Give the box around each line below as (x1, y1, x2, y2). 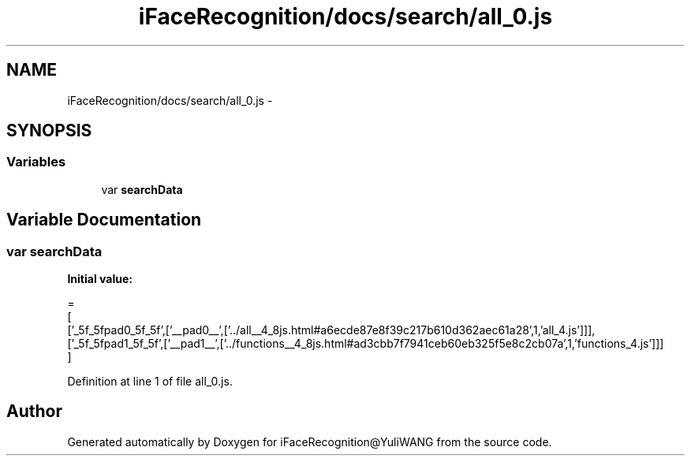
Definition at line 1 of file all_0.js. (67, 374, 233, 389)
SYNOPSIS (6, 121, 92, 141)
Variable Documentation (6, 210, 202, 230)
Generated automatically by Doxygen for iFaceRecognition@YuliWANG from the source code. (67, 434, 552, 449)
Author (6, 401, 62, 422)
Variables (6, 154, 66, 170)
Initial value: (67, 272, 133, 286)
